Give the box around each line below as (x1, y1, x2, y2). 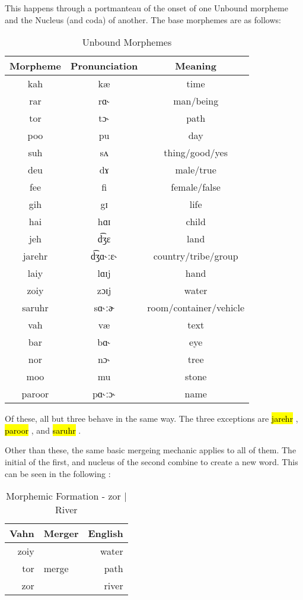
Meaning (175, 59, 216, 73)
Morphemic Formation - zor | (6, 489, 127, 503)
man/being (173, 94, 219, 108)
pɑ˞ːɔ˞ (92, 387, 116, 401)
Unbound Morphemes (82, 35, 172, 49)
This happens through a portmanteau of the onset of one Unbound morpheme (5, 2, 288, 14)
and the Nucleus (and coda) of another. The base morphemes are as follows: (5, 13, 281, 26)
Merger (43, 526, 79, 541)
